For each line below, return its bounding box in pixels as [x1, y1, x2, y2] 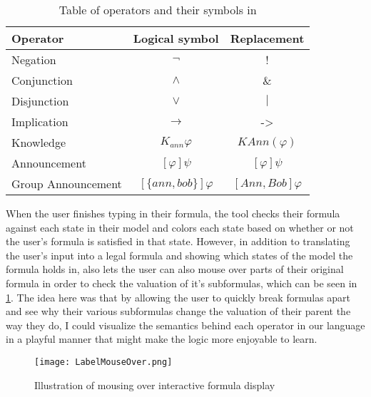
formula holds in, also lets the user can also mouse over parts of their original [6, 262, 344, 277]
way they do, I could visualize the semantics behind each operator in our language [6, 317, 365, 332]
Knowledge [11, 134, 66, 150]
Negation [11, 51, 56, 68]
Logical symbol [133, 30, 219, 46]
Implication [11, 113, 68, 130]
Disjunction [11, 93, 69, 109]
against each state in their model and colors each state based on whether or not [6, 220, 354, 234]
